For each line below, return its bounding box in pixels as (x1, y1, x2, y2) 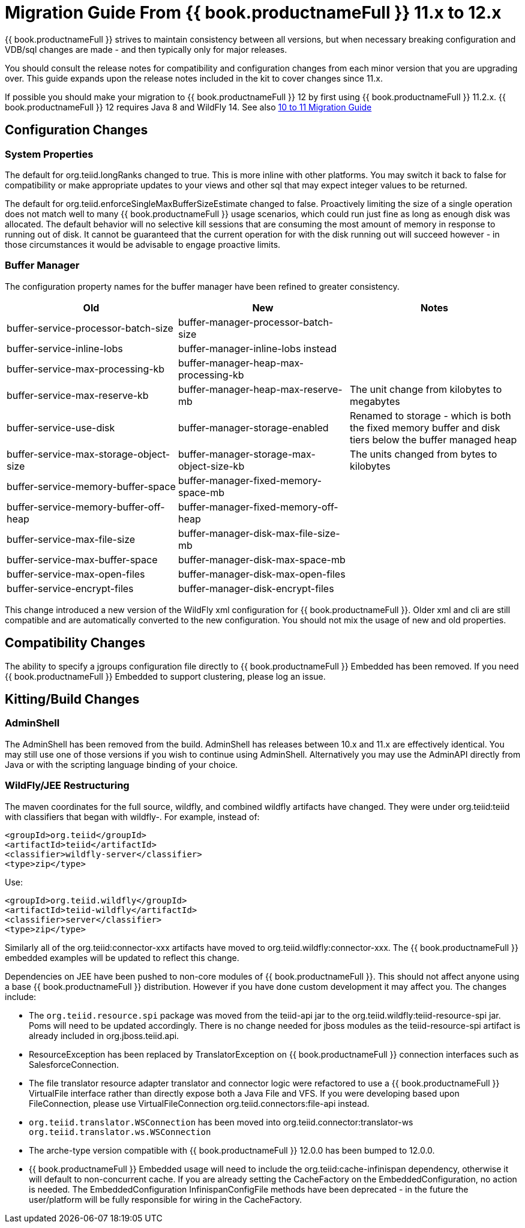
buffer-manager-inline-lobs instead (178, 342, 337, 355)
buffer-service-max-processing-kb (7, 362, 165, 375)
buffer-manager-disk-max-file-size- (178, 527, 340, 539)
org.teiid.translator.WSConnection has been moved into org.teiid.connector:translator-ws (29, 1116, 413, 1127)
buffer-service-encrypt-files (7, 582, 134, 595)
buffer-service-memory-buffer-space (7, 480, 176, 493)
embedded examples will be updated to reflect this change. (5, 952, 239, 963)
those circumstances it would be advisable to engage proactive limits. (5, 239, 281, 250)
